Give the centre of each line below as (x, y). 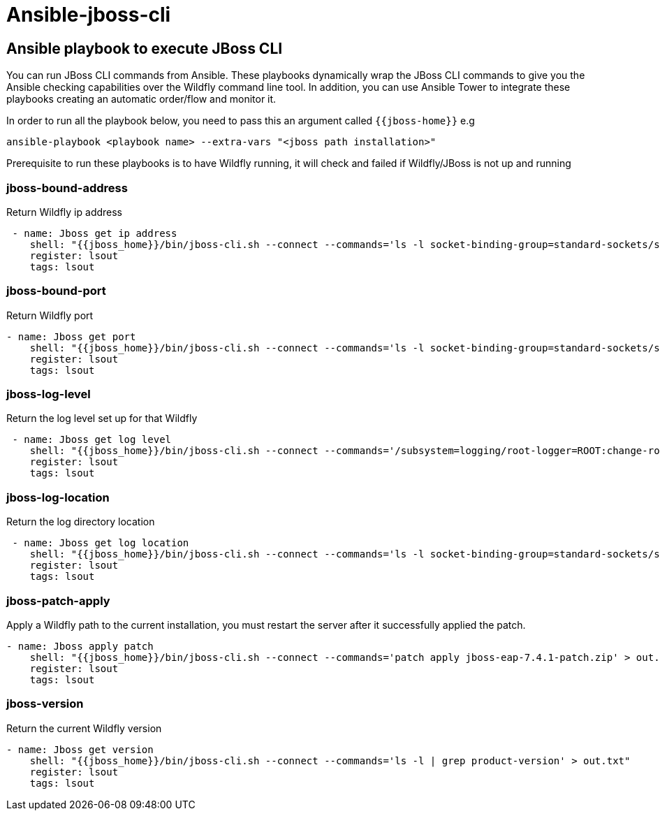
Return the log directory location (81, 522)
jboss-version (45, 704)
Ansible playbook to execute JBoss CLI (145, 48)
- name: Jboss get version (80, 749)
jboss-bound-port (56, 291)
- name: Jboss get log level (92, 440)
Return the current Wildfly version (84, 728)
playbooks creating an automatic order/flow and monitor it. (141, 99)
